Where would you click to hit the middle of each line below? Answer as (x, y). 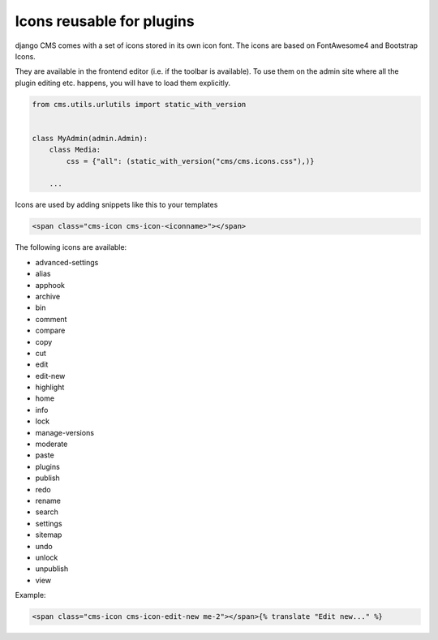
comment (51, 319)
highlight (50, 387)
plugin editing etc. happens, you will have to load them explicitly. (123, 83)
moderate (52, 444)
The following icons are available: (71, 247)
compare (50, 331)
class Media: (75, 150)
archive (48, 296)
